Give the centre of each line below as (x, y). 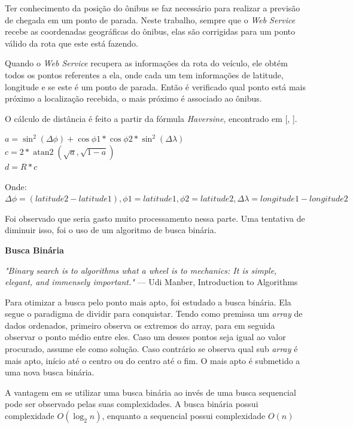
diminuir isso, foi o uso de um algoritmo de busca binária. (111, 230)
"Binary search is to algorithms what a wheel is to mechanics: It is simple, (141, 270)
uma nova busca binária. (50, 372)
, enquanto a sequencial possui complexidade (184, 416)
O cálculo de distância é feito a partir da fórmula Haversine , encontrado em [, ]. (151, 118)
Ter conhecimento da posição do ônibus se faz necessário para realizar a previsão (153, 8)
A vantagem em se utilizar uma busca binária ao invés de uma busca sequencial (150, 392)
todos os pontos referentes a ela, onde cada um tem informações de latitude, (144, 74)
